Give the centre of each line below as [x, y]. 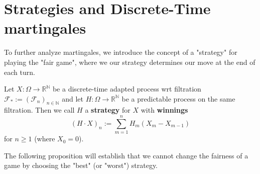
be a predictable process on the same [178, 98]
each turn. [20, 72]
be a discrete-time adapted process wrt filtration [127, 89]
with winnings [164, 110]
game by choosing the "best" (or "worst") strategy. [81, 165]
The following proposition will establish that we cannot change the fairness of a [126, 155]
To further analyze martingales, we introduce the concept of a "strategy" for [121, 52]
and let [73, 98]
